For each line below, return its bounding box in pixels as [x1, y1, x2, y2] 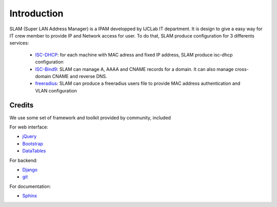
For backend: [9, 157, 38, 163]
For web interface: [9, 124, 48, 130]
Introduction [9, 8, 64, 19]
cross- [234, 66, 249, 72]
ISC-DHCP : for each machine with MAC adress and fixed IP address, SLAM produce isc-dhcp [35, 51, 233, 58]
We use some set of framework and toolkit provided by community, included [9, 115, 171, 121]
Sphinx [22, 193, 37, 199]
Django [22, 166, 38, 173]
